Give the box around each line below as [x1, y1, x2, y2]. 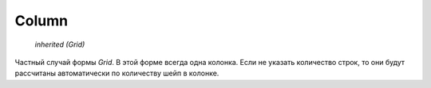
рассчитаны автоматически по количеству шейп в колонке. [14, 68, 219, 78]
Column [14, 12, 68, 29]
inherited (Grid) [34, 40, 85, 49]
